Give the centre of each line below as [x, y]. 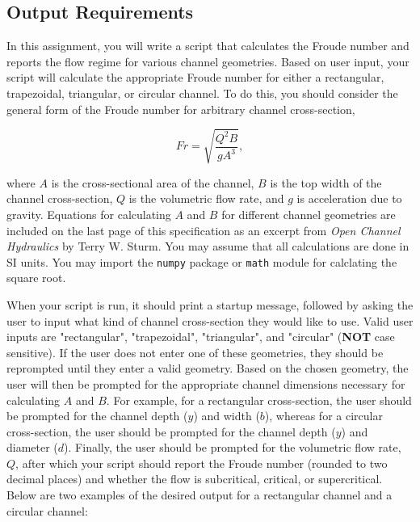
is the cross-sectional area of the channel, [153, 182]
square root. [36, 278]
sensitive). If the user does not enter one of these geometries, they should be [195, 352]
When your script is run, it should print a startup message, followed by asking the [210, 304]
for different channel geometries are [309, 214]
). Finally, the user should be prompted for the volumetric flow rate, [233, 447]
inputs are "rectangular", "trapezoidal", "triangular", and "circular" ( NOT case [201, 337]
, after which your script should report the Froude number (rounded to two [202, 463]
